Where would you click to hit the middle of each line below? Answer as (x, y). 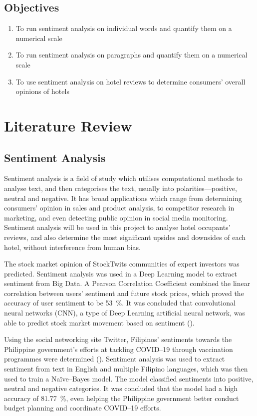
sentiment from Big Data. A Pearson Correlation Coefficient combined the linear (127, 283)
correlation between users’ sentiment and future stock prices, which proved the (124, 293)
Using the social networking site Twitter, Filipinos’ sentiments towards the (118, 339)
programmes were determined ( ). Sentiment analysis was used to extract (115, 359)
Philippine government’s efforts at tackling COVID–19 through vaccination (119, 349)
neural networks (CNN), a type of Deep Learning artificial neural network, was (125, 313)
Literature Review (68, 125)
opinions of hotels (42, 91)
